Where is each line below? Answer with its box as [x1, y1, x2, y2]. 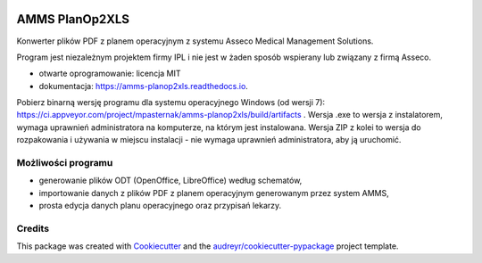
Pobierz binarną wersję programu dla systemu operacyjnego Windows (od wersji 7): [16, 97, 326, 108]
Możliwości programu [16, 157, 113, 169]
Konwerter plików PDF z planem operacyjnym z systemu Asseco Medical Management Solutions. [16, 36, 374, 46]
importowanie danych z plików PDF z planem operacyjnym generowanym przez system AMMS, [38, 187, 389, 198]
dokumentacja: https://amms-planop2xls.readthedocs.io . [38, 80, 249, 91]
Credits [16, 222, 49, 234]
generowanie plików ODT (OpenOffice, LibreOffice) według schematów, [38, 175, 303, 186]
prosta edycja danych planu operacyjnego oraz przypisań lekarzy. [38, 201, 282, 211]
